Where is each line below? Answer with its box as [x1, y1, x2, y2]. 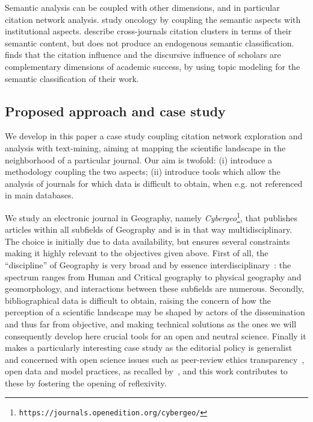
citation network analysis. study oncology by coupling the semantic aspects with [5, 13, 301, 25]
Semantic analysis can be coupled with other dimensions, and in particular [5, 1, 280, 13]
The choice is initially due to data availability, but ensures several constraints [5, 235, 290, 247]
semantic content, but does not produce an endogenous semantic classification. [5, 36, 294, 49]
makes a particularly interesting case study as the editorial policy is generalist [5, 341, 293, 354]
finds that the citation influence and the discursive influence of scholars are [5, 48, 281, 61]
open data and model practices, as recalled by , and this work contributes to [5, 365, 288, 377]
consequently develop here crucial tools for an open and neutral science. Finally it [5, 329, 306, 342]
